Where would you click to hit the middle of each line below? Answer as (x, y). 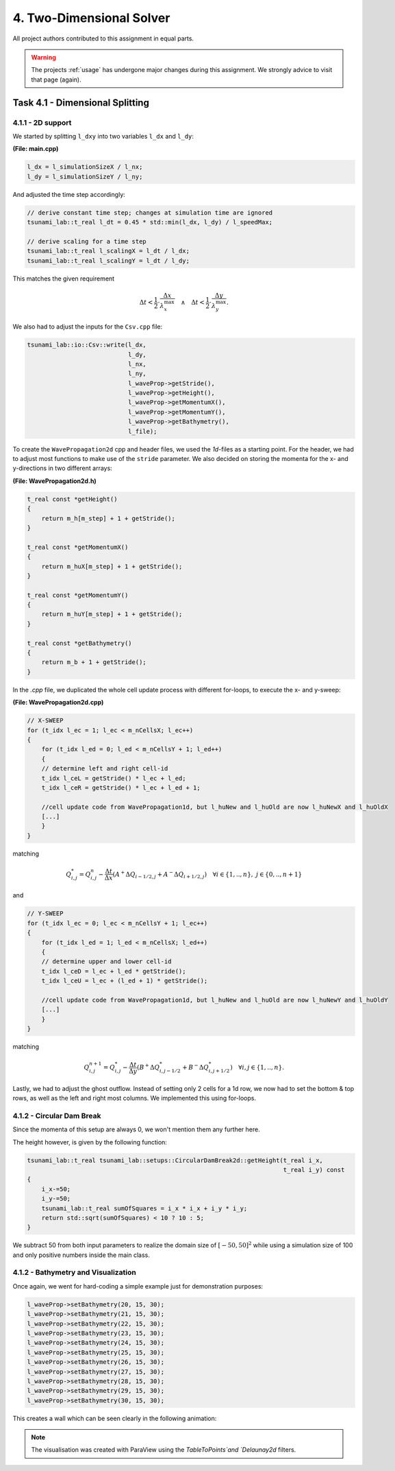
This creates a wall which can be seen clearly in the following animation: (115, 1418)
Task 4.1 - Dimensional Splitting (81, 103)
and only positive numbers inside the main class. (81, 1255)
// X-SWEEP (45, 721)
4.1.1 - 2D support (42, 122)
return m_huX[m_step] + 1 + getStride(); (112, 566)
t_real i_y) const (314, 1169)
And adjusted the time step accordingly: (69, 194)
